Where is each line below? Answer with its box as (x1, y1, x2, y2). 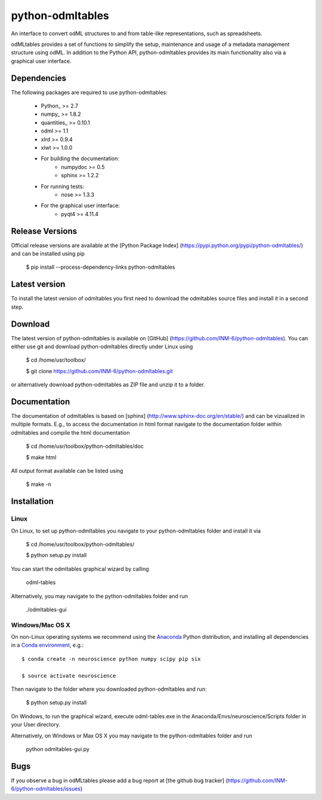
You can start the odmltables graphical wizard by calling (11, 565, 149, 573)
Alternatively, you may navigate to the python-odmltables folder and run (11, 592, 188, 599)
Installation (11, 496, 54, 507)
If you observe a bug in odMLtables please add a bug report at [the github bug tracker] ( (11, 777, 228, 784)
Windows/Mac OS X (11, 621, 71, 629)
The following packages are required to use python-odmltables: (11, 88, 168, 96)
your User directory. (11, 721, 61, 728)
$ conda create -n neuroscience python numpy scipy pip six (21, 656, 201, 662)
